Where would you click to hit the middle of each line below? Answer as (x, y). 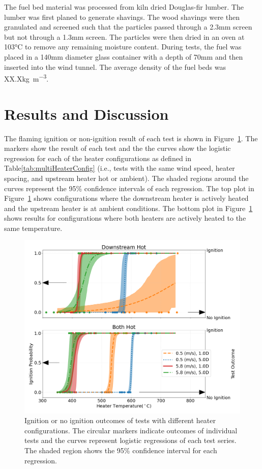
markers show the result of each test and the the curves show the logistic (118, 148)
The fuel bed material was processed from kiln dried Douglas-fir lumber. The (124, 7)
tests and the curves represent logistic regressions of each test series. (130, 440)
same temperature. (33, 228)
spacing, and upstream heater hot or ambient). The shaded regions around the (126, 178)
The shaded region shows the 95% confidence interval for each (121, 450)
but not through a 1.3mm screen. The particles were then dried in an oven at (124, 36)
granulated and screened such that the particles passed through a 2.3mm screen (128, 27)
